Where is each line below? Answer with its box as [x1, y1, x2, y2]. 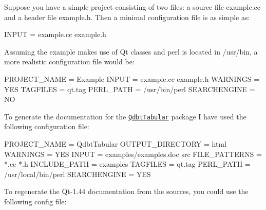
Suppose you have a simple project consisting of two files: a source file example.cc [4, 2, 261, 12]
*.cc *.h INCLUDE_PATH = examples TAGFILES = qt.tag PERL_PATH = [4, 159, 251, 169]
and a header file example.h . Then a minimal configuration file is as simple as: [4, 11, 250, 22]
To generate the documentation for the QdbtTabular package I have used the [4, 111, 246, 121]
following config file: [4, 196, 67, 206]
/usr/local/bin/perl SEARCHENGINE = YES [4, 168, 151, 179]
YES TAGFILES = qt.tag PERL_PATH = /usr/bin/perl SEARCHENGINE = [4, 83, 255, 94]
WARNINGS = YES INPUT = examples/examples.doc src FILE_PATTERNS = [4, 148, 262, 159]
